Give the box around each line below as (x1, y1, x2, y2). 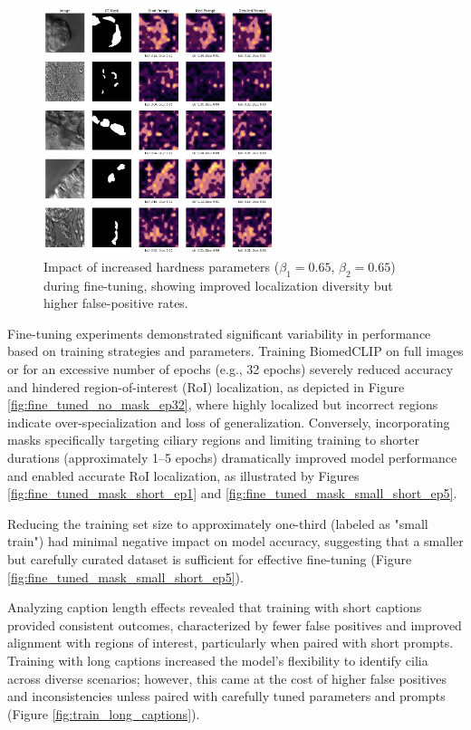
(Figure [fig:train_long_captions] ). (7, 704, 200, 723)
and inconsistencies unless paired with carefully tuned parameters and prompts (7, 687, 446, 706)
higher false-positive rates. (43, 293, 188, 312)
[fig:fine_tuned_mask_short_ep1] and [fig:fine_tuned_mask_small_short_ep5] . (7, 484, 457, 503)
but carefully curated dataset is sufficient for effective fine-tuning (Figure (7, 550, 412, 569)
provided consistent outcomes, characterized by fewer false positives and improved (7, 615, 462, 634)
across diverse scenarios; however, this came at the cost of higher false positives (7, 668, 447, 687)
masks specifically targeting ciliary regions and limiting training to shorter (7, 430, 419, 449)
